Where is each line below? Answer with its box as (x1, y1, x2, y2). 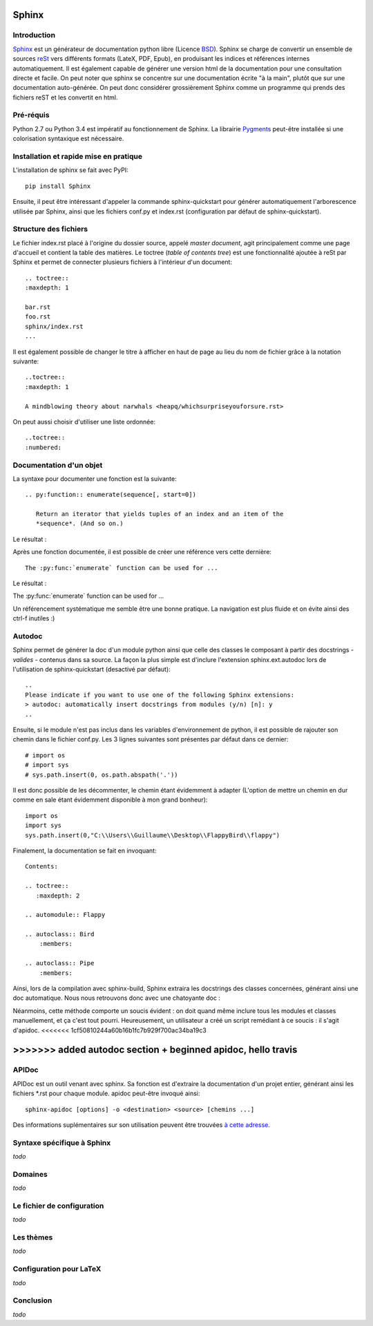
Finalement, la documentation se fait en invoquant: (12, 846, 157, 855)
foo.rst (25, 313, 51, 321)
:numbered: (25, 443, 62, 451)
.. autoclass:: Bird (25, 930, 95, 938)
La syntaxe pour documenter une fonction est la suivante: (12, 474, 177, 483)
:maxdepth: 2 (35, 891, 80, 900)
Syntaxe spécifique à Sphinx (12, 1137, 111, 1147)
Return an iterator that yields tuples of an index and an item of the (35, 510, 284, 518)
